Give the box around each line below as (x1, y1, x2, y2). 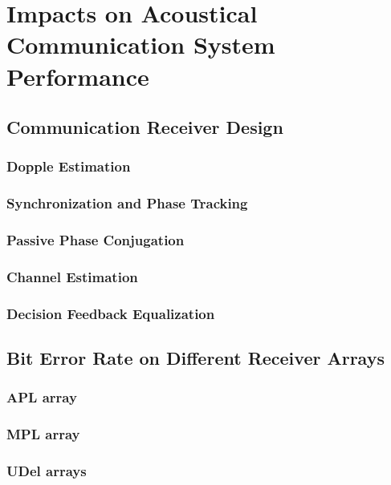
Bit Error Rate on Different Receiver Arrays (6, 346, 385, 370)
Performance (6, 59, 149, 92)
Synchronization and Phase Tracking (6, 193, 248, 213)
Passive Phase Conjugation (6, 230, 185, 250)
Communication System (6, 28, 275, 61)
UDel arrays (6, 461, 87, 481)
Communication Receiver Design (6, 115, 283, 139)
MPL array (6, 424, 80, 444)
